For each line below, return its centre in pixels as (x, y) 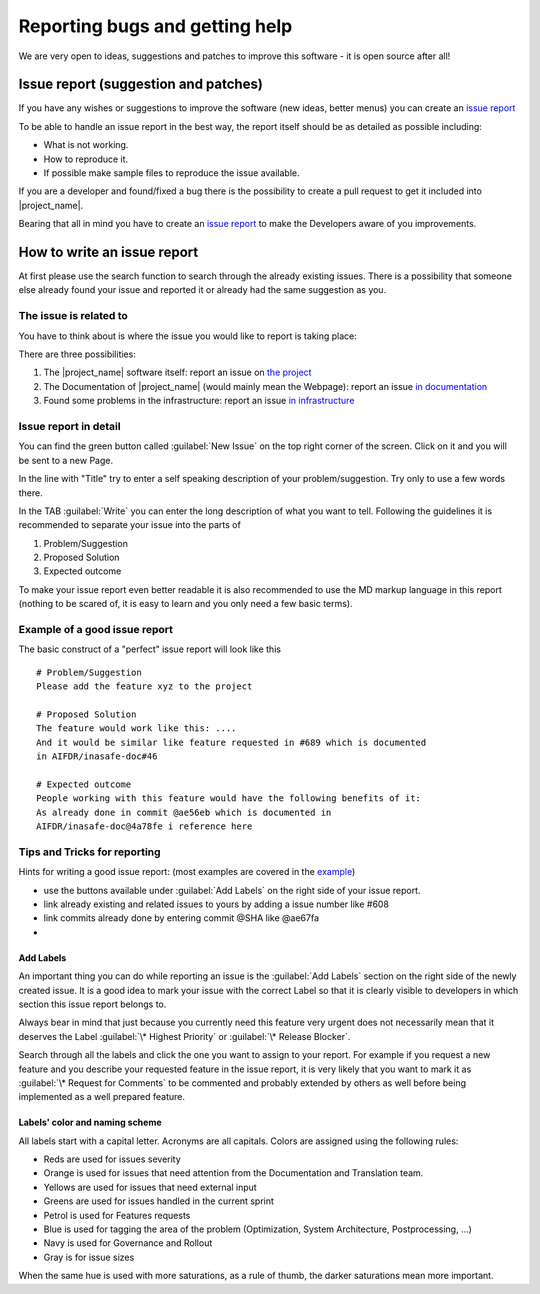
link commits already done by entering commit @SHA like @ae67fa (181, 918)
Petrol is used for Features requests (117, 1215)
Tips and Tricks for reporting (89, 852)
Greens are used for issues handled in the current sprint (159, 1201)
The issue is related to (73, 316)
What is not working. (86, 145)
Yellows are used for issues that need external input (150, 1187)
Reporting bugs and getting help (155, 26)
